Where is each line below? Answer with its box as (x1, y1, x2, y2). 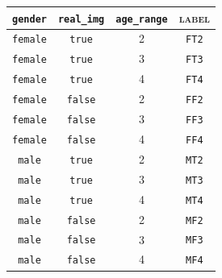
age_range (115, 13, 168, 25)
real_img (57, 13, 105, 25)
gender (12, 13, 47, 25)
